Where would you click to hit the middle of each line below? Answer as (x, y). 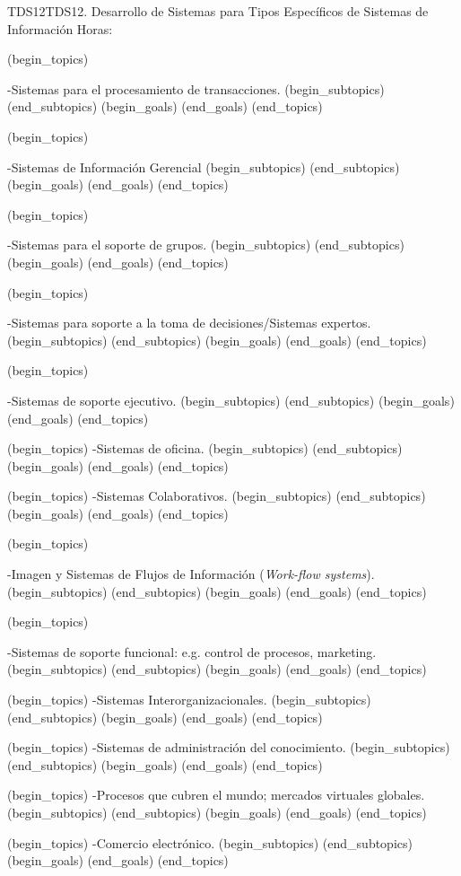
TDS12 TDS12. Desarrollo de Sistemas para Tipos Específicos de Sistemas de (218, 11)
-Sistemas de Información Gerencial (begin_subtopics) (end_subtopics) (204, 166)
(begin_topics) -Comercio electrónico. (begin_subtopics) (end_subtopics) (210, 842)
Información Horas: (60, 28)
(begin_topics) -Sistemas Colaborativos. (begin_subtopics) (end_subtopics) (217, 496)
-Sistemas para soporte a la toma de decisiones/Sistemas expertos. (189, 323)
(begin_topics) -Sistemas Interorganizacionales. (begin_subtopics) (189, 700)
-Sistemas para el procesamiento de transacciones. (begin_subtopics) (196, 88)
